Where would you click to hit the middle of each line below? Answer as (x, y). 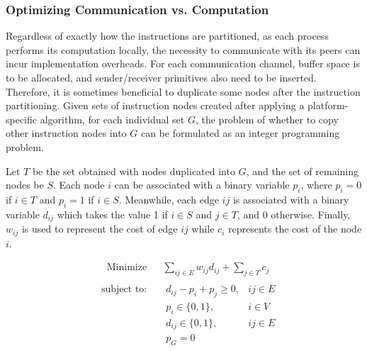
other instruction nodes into (66, 133)
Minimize (127, 268)
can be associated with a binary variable (202, 185)
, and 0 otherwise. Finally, (294, 214)
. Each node (79, 185)
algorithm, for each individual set (112, 119)
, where (316, 185)
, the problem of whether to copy (267, 119)
